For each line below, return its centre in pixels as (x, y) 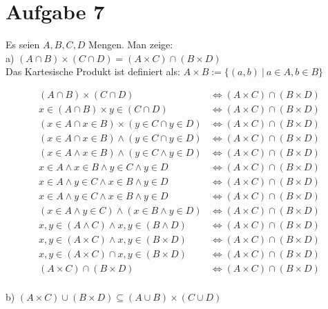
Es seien (23, 44)
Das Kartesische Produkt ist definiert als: (93, 71)
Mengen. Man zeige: (131, 44)
